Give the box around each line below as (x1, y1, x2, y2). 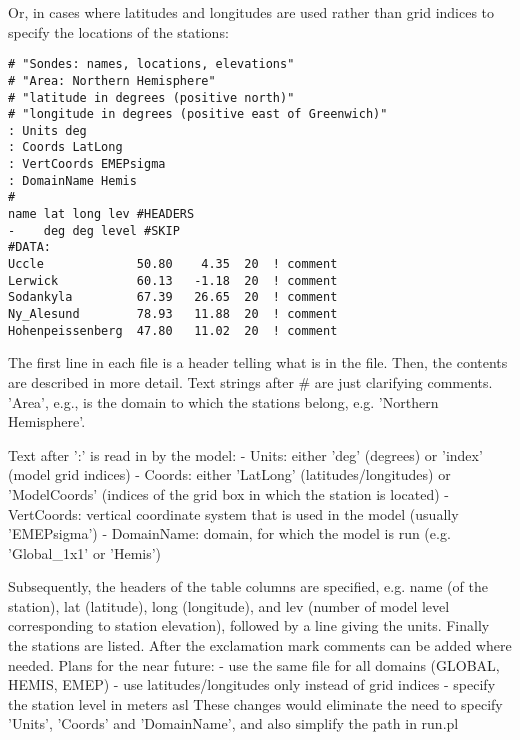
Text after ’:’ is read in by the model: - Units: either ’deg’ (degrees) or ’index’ (8, 444, 483, 465)
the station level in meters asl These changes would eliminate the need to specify (8, 693, 503, 714)
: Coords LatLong (8, 140, 123, 155)
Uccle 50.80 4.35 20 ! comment (8, 257, 338, 272)
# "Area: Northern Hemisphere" (8, 73, 216, 88)
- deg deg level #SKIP (8, 223, 180, 238)
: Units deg (8, 123, 87, 138)
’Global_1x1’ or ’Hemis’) (8, 542, 162, 563)
